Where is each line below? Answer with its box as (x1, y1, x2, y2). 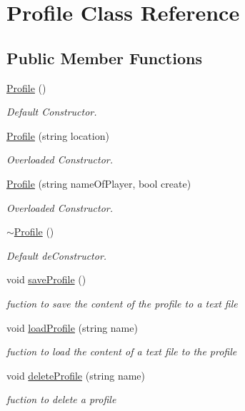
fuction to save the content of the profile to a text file (6, 295, 238, 310)
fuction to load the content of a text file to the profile (6, 344, 237, 359)
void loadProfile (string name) (6, 320, 138, 335)
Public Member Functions (6, 46, 202, 68)
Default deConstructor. (6, 248, 107, 263)
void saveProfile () (6, 272, 86, 287)
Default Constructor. (6, 104, 97, 119)
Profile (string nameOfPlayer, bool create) (6, 176, 191, 191)
